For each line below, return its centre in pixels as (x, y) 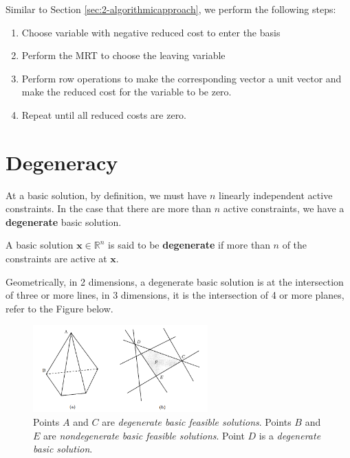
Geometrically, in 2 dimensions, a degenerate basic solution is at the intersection (175, 281)
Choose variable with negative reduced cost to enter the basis (151, 32)
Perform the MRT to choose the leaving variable (123, 55)
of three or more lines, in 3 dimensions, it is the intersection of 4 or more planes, (175, 295)
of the (295, 245)
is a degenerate (290, 435)
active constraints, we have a (284, 208)
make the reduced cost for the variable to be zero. (127, 92)
